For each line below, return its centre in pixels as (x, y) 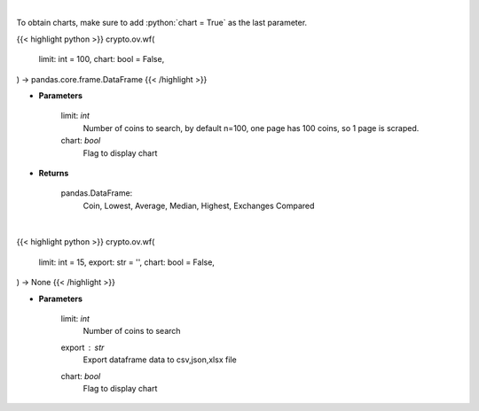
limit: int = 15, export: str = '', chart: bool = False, (126, 262)
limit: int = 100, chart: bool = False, (102, 59)
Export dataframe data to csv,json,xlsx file (160, 360)
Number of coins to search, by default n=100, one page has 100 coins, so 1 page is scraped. (251, 128)
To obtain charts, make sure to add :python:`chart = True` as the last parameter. (162, 23)
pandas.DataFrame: (97, 193)
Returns (54, 173)
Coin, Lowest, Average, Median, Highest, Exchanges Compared (199, 205)
